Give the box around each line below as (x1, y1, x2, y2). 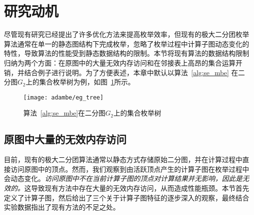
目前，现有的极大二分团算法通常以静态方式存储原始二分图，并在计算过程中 (4, 154, 242, 165)
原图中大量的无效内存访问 (4, 132, 127, 147)
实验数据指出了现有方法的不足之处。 (4, 202, 120, 212)
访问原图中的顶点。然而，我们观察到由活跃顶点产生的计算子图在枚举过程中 (10, 164, 249, 174)
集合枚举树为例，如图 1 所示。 (39, 77, 135, 87)
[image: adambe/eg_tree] (23, 94, 104, 101)
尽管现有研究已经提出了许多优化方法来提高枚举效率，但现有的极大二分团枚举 (4, 29, 249, 39)
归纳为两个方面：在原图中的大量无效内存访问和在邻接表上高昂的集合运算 (4, 57, 236, 67)
